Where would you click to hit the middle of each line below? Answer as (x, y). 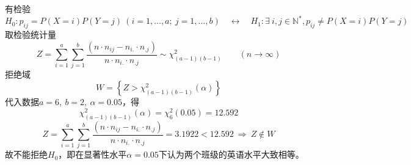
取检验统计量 (31, 35)
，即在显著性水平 (93, 154)
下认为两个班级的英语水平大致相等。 (231, 154)
